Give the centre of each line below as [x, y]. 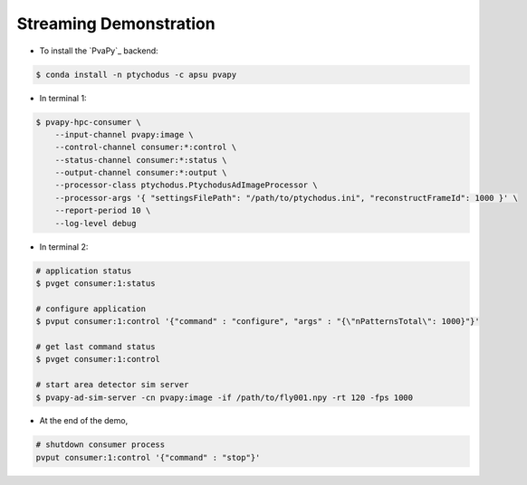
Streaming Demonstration [116, 24]
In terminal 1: [63, 98]
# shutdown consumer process [101, 445]
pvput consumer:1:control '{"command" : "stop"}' [148, 457]
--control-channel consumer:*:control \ [146, 147]
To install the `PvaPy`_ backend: [99, 51]
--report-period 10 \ [103, 211]
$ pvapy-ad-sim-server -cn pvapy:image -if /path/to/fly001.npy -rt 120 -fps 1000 [225, 397]
